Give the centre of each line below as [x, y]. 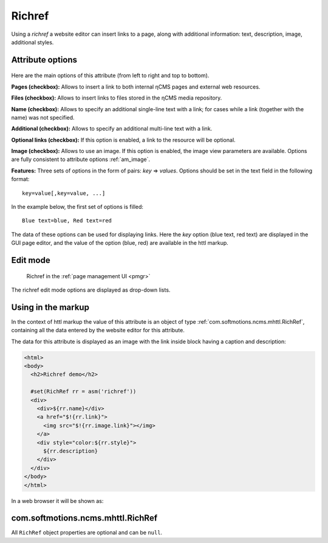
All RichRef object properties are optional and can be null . [87, 533]
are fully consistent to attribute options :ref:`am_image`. [81, 159]
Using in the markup [50, 307]
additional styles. [32, 42]
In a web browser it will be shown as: [57, 500]
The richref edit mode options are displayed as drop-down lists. [91, 290]
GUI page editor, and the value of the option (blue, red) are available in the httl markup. [120, 243]
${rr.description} [71, 451]
